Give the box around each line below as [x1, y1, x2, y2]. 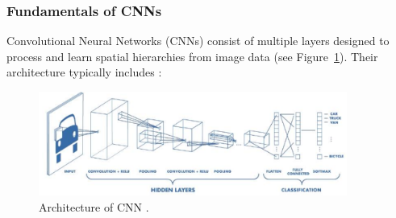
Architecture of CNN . [39, 198, 149, 215]
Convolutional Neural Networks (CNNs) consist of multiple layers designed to [6, 32, 390, 49]
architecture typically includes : [6, 64, 162, 80]
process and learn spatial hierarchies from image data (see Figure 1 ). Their [6, 47, 378, 64]
